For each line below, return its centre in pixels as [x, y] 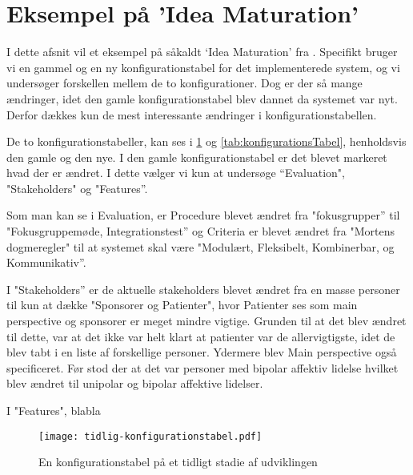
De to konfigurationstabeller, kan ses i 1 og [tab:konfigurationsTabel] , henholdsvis [206, 141]
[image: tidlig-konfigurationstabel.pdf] [150, 436]
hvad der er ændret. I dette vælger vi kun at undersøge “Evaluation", [176, 173]
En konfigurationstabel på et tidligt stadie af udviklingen [178, 462]
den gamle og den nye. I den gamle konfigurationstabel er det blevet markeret [197, 157]
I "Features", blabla [54, 410]
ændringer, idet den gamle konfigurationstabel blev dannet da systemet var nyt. [202, 98]
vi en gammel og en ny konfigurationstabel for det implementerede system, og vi [203, 67]
